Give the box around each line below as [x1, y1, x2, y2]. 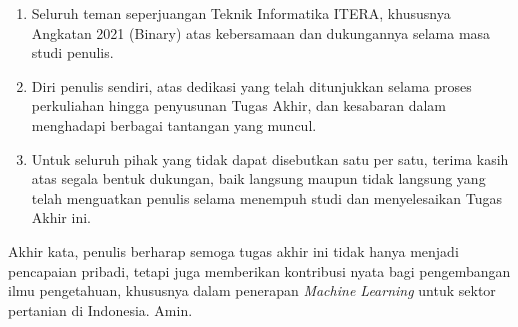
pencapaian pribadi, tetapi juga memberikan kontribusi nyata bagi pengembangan [8, 260, 511, 281]
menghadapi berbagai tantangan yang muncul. [31, 114, 317, 135]
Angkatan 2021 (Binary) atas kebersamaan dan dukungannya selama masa [31, 22, 491, 43]
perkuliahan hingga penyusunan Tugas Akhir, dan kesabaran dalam [31, 95, 447, 116]
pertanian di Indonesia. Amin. [8, 299, 193, 320]
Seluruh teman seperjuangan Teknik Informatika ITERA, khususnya [31, 3, 451, 23]
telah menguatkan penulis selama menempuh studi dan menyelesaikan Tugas [31, 187, 502, 208]
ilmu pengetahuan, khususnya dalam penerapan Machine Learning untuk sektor [8, 280, 496, 301]
